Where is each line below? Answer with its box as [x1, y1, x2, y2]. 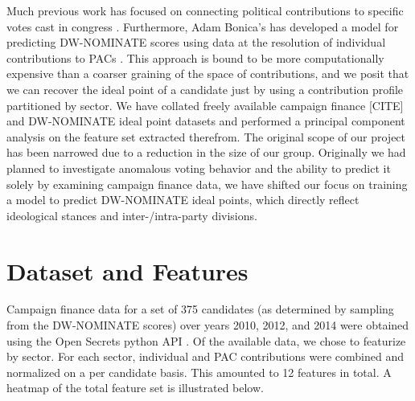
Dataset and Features [6, 254, 249, 287]
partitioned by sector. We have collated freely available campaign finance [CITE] [6, 96, 404, 113]
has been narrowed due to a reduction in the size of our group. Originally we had [6, 144, 406, 161]
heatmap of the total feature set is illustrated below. [6, 379, 264, 396]
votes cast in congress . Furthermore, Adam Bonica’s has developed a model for [6, 18, 399, 35]
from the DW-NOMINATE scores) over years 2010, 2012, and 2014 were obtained [6, 317, 409, 333]
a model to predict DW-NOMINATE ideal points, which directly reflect [6, 191, 360, 208]
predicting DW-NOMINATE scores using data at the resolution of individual [6, 34, 386, 51]
